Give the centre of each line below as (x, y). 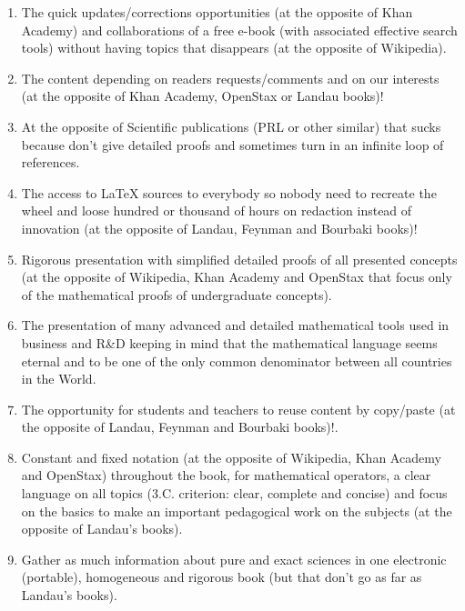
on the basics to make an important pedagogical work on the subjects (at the (237, 511)
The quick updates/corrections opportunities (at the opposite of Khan (217, 12)
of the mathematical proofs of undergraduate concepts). (177, 294)
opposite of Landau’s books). (102, 529)
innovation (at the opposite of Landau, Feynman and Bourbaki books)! (219, 228)
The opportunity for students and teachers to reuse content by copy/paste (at (238, 409)
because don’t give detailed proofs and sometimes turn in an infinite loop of (232, 144)
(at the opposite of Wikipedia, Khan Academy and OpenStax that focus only (237, 277)
